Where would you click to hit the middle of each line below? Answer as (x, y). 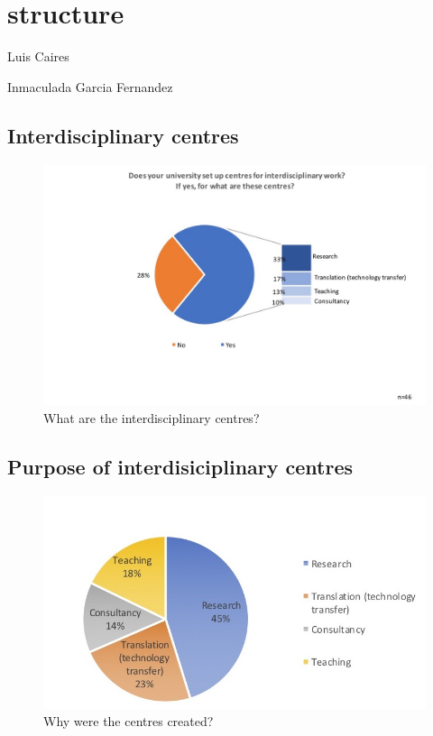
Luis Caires (38, 56)
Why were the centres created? (129, 721)
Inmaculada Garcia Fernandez (90, 86)
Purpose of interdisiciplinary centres (180, 466)
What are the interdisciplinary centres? (152, 417)
